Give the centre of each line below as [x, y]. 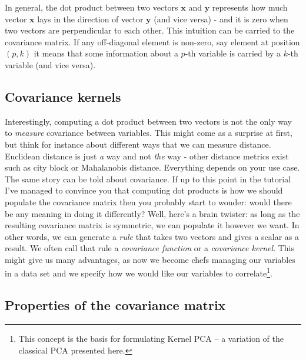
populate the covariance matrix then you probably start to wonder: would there [148, 201]
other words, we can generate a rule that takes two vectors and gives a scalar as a [152, 236]
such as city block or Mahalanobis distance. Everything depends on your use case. [152, 167]
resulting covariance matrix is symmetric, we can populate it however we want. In [152, 225]
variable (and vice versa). [50, 64]
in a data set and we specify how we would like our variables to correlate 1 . [139, 272]
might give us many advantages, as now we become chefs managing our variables [150, 259]
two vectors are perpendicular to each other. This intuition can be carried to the [150, 30]
